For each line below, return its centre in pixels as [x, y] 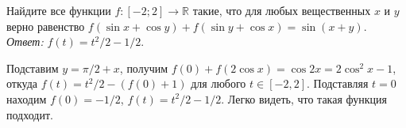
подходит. [30, 114]
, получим [144, 68]
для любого [218, 83]
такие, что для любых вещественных [282, 10]
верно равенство [46, 26]
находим [27, 98]
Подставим [33, 68]
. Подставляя [337, 83]
